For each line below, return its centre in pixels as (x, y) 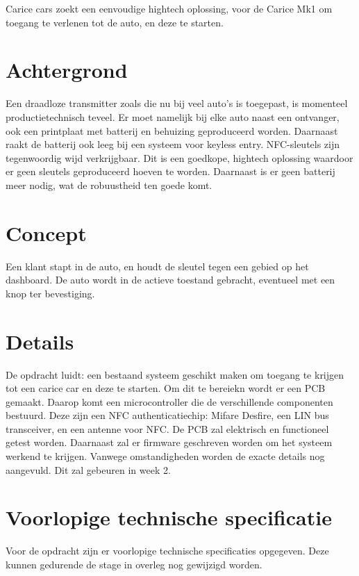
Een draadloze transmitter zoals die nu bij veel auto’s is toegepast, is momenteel (177, 103)
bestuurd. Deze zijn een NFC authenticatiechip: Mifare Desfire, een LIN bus (167, 415)
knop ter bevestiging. (50, 293)
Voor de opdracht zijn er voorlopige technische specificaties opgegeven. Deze (167, 551)
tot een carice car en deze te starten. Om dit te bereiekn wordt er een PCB (166, 388)
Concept (46, 232)
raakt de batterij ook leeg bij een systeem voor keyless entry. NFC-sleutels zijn (173, 144)
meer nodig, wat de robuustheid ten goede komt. (109, 184)
